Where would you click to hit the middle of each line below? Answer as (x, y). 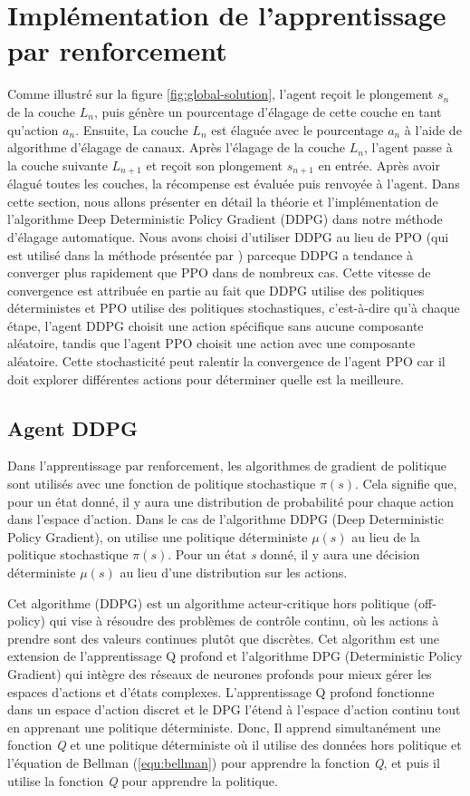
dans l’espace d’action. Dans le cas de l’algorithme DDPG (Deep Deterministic (225, 519)
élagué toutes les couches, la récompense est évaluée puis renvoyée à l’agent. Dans (234, 184)
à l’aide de (433, 129)
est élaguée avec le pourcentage (297, 129)
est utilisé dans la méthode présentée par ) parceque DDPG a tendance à (210, 254)
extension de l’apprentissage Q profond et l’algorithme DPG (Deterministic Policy (235, 656)
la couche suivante (58, 165)
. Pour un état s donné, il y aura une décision (294, 554)
